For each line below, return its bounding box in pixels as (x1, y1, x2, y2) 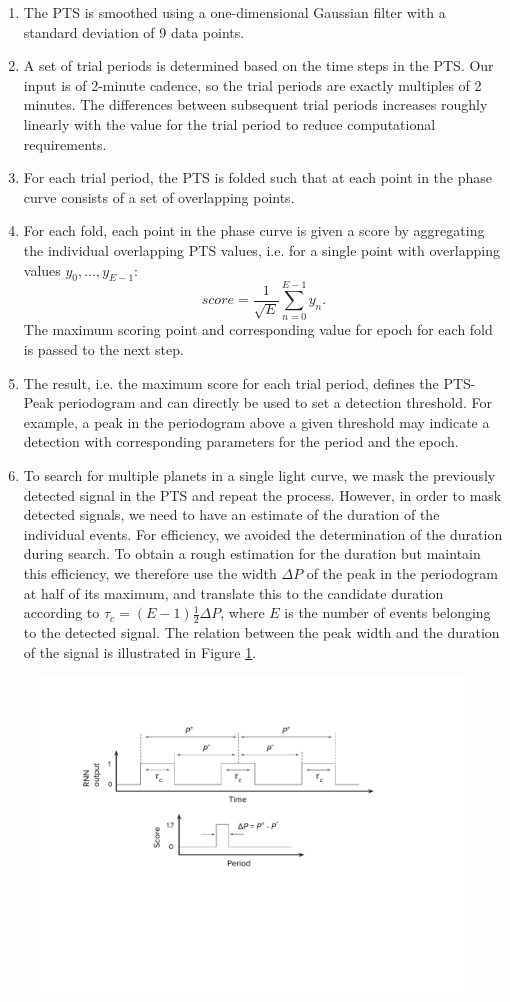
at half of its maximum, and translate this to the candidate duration (23, 582, 444, 603)
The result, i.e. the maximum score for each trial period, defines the (23, 372, 439, 393)
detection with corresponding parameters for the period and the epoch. (23, 431, 459, 452)
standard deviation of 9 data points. (23, 21, 245, 42)
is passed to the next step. (23, 339, 184, 360)
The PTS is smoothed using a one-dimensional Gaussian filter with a (23, 2, 446, 22)
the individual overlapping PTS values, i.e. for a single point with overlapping (23, 239, 500, 260)
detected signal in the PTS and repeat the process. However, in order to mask (23, 484, 502, 505)
